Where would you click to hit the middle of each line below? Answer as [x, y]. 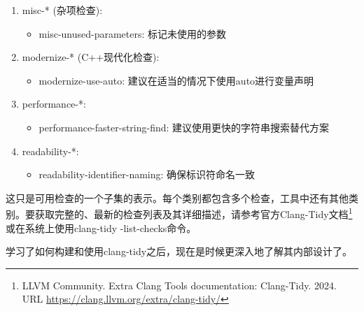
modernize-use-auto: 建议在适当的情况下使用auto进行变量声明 [176, 80]
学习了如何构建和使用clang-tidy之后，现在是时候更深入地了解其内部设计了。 [179, 251]
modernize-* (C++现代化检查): [91, 57]
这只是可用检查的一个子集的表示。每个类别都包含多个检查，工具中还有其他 [177, 197]
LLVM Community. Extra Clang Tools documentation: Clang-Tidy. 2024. [179, 285]
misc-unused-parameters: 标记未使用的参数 [133, 33]
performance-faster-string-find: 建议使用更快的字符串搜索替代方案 [184, 127]
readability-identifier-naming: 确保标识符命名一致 [147, 174]
